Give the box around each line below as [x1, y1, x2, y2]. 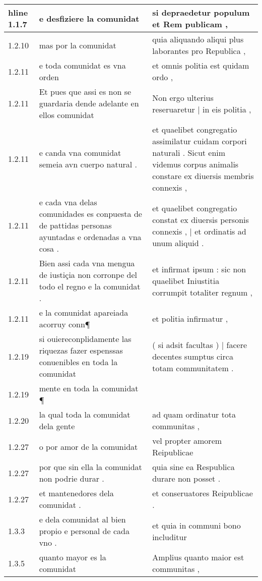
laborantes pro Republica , [152, 45, 246, 56]
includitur [152, 531, 187, 543]
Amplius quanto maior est [152, 551, 244, 563]
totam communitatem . [152, 362, 234, 374]
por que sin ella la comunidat [39, 461, 142, 473]
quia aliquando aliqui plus [152, 33, 244, 45]
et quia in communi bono [152, 519, 241, 531]
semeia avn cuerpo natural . [39, 158, 138, 170]
